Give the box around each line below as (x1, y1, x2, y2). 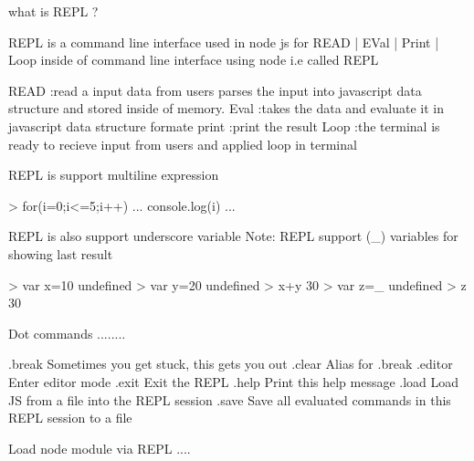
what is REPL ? (8, 2, 99, 20)
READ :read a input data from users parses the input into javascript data (8, 80, 422, 100)
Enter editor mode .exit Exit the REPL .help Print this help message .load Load (8, 372, 459, 391)
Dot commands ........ (8, 323, 126, 342)
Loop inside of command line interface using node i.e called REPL (8, 50, 379, 69)
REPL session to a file (8, 408, 132, 427)
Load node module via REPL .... (8, 438, 191, 457)
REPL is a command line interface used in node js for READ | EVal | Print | (8, 32, 439, 51)
